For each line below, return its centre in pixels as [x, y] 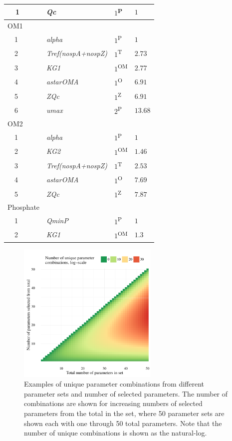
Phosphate [24, 207]
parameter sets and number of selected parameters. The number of [126, 393]
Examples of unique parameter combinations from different [114, 384]
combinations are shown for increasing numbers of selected [113, 403]
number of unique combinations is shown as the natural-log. [116, 433]
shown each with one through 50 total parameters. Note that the [123, 423]
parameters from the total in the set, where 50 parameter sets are [124, 413]
